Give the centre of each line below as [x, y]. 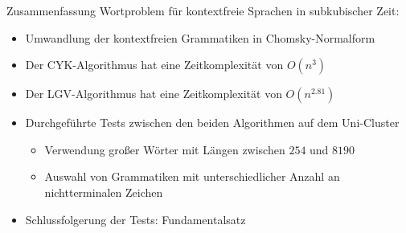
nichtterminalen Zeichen [104, 192]
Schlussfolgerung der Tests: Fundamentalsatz [135, 219]
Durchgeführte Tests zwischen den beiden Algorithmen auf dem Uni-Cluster [212, 123]
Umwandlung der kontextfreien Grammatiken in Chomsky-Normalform [200, 37]
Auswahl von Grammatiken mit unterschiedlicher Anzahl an [192, 176]
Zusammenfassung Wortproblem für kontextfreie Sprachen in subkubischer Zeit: [203, 10]
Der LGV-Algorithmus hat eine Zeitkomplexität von [154, 94]
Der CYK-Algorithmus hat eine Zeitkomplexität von [154, 65]
